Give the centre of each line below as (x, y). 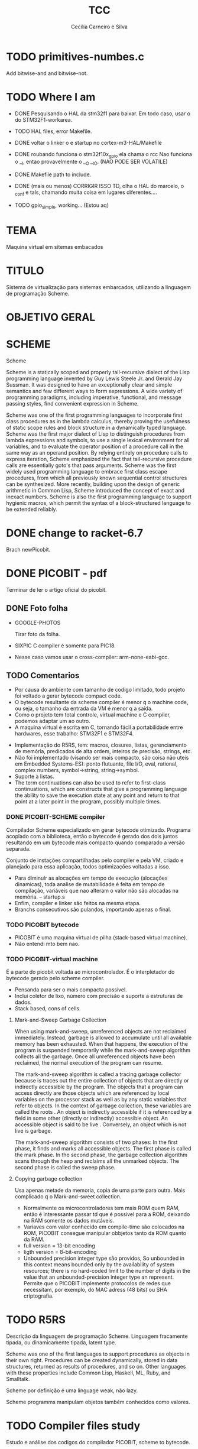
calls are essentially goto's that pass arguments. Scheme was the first (91, 465)
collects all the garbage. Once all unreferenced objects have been (95, 1056)
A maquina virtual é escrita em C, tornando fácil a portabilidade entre (99, 727)
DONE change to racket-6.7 (75, 533)
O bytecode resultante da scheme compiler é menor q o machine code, (101, 702)
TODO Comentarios (43, 675)
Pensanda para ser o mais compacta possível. (71, 990)
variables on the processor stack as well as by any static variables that (101, 1100)
